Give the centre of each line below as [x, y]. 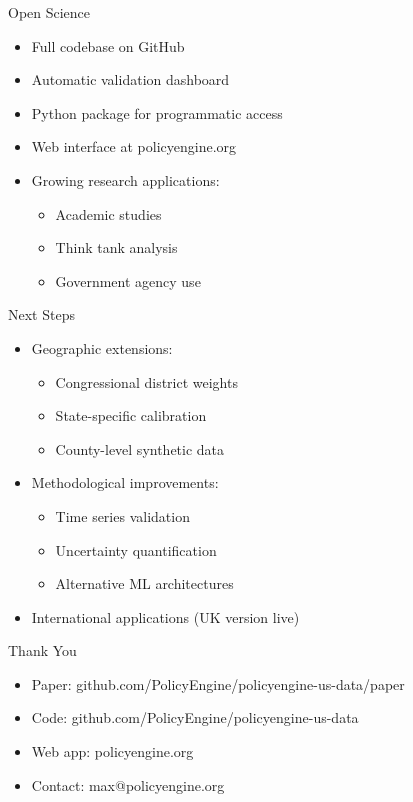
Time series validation [122, 515]
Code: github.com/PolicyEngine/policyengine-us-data [195, 717]
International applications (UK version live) [165, 616]
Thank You [42, 650]
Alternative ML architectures [144, 583]
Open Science [49, 12]
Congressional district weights [146, 381]
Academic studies [108, 213]
